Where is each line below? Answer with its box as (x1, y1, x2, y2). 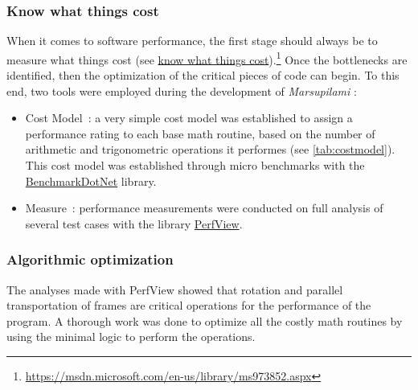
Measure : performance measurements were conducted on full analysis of (25, 199, 383, 216)
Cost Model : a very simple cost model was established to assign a (25, 109, 353, 126)
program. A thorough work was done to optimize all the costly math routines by (6, 312, 403, 329)
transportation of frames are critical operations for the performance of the (6, 297, 371, 314)
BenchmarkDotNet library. (25, 172, 157, 189)
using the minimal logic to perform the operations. (6, 328, 256, 345)
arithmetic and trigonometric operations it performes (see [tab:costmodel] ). (25, 141, 395, 158)
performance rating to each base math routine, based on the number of (25, 125, 375, 142)
